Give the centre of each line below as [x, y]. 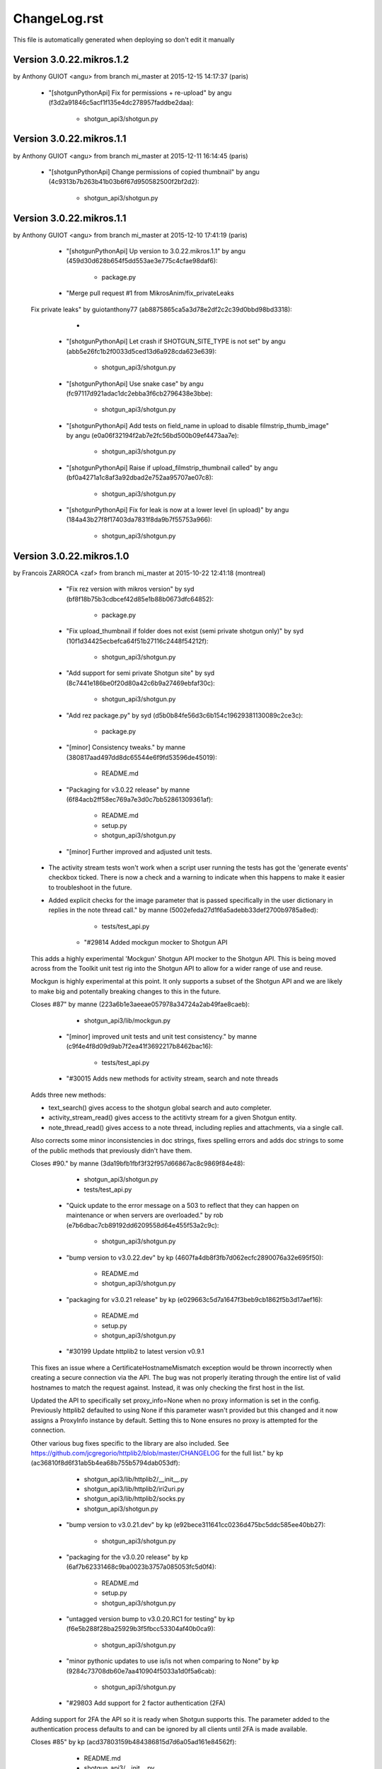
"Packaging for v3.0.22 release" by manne [128, 790]
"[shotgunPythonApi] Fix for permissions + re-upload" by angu [140, 93]
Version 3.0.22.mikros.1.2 [71, 60]
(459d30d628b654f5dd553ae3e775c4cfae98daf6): [142, 261]
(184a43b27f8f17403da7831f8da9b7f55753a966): [139, 519]
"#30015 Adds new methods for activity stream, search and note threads [172, 1078]
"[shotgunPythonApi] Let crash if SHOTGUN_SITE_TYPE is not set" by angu [176, 341]
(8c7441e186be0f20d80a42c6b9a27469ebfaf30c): [140, 683]
